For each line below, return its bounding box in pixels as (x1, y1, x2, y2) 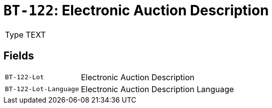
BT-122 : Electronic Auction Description (3, 2, 269, 19)
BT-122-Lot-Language (5, 85, 79, 93)
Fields (3, 50, 34, 62)
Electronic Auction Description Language (81, 84, 234, 94)
